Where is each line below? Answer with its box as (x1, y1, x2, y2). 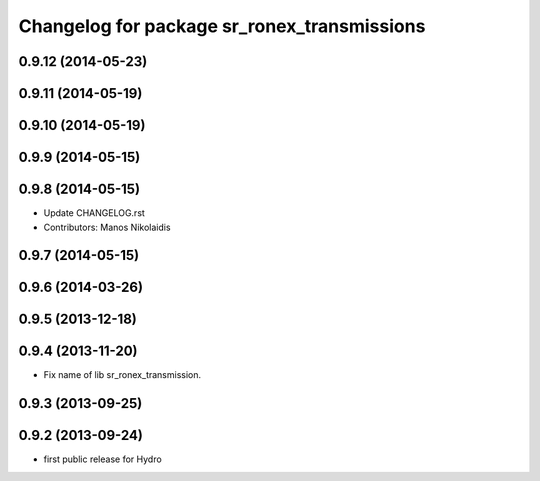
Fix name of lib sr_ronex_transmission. (43, 369, 202, 381)
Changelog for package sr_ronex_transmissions (18, 15, 426, 37)
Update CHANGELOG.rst (43, 207, 145, 219)
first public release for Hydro (43, 453, 162, 465)
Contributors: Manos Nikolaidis (43, 221, 171, 233)
